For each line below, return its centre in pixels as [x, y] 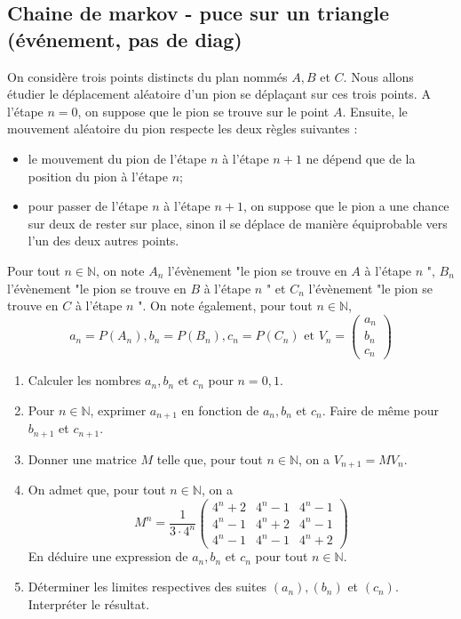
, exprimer [118, 410]
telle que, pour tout [210, 458]
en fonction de [220, 410]
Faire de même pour [385, 410]
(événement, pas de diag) [125, 39]
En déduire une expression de [108, 556]
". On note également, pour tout [225, 305]
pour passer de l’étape [88, 206]
